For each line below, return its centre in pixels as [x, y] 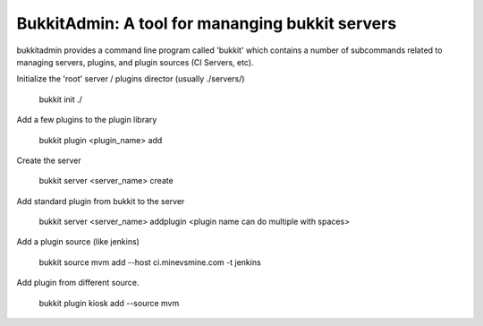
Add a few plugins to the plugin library [87, 120]
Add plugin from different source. [78, 283]
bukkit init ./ [60, 99]
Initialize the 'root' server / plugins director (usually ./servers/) [131, 79]
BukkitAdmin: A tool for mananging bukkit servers [207, 23]
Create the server [49, 160]
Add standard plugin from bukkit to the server [101, 201]
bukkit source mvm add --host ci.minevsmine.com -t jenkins [150, 262]
